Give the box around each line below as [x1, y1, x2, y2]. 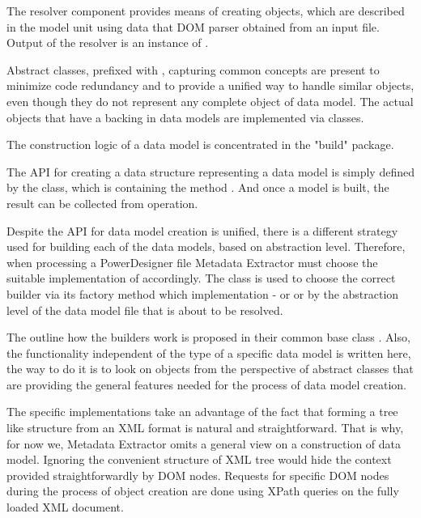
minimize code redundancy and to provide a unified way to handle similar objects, [6, 77, 415, 94]
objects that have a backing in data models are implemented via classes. [6, 108, 364, 125]
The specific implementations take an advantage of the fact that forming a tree [6, 403, 398, 420]
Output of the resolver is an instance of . [6, 34, 209, 51]
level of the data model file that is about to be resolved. [6, 301, 283, 318]
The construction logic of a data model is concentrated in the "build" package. [6, 136, 394, 153]
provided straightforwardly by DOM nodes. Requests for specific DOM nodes [6, 466, 389, 483]
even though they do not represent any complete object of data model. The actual [6, 92, 414, 109]
